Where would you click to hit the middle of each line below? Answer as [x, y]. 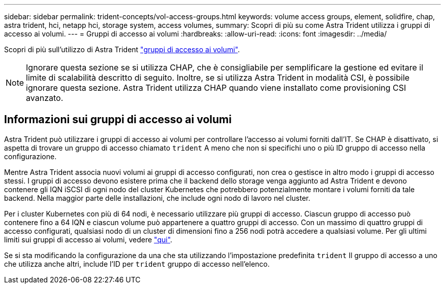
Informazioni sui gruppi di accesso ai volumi [118, 120]
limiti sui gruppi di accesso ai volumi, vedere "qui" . [88, 239]
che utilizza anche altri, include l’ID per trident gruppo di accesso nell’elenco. [137, 264]
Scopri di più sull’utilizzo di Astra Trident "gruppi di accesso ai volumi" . [122, 49]
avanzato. [45, 98]
